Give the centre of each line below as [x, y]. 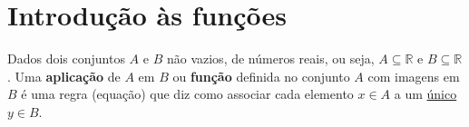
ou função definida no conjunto [261, 76]
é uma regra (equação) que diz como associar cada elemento [187, 94]
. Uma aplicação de [64, 76]
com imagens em [414, 76]
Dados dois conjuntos [66, 59]
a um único [425, 94]
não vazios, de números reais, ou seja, [270, 59]
